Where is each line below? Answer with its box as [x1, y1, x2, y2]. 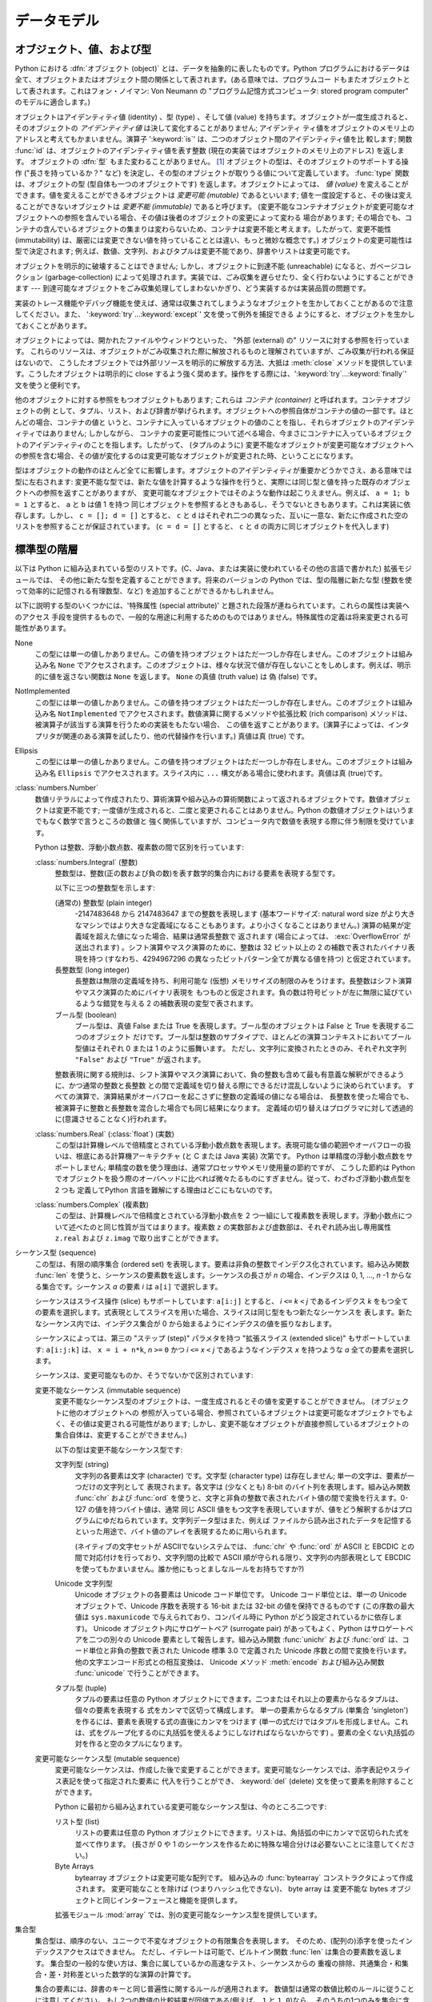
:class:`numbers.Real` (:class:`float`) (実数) [34, 1129, 175, 1139]
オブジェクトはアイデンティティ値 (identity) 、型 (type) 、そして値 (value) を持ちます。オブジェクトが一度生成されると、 [14, 112, 412, 122]
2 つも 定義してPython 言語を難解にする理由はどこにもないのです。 [54, 1185, 277, 1195]
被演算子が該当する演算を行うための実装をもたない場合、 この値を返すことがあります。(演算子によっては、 [34, 720, 389, 730]
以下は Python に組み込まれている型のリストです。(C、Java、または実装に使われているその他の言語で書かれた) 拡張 [14, 564, 398, 573]
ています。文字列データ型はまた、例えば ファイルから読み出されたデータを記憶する [137, 1516, 412, 1526]
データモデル [14, 12, 100, 30]
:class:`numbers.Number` [14, 783, 99, 793]
